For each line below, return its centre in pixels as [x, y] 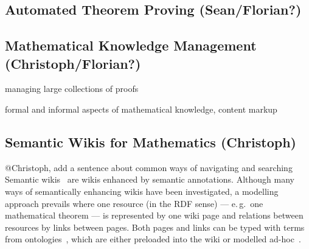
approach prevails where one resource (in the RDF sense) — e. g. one [134, 203]
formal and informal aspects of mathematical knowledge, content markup [141, 109]
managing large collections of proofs [72, 89]
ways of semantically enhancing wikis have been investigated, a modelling [142, 191]
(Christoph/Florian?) [73, 63]
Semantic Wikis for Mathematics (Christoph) [151, 142]
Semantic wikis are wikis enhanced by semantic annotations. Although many [150, 179]
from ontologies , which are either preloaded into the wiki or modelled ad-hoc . [153, 239]
